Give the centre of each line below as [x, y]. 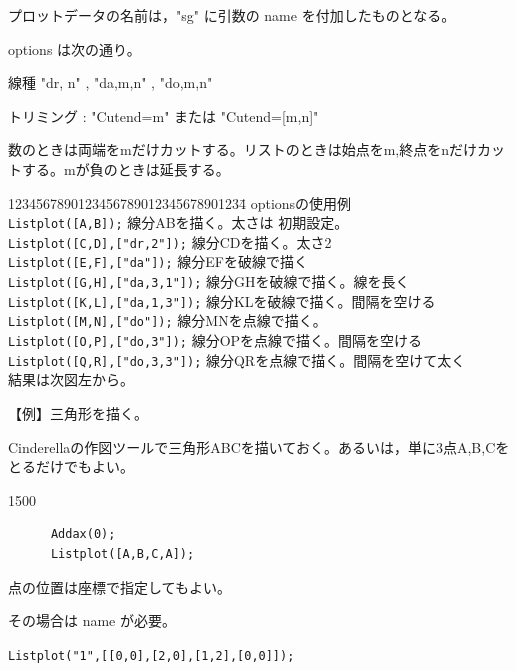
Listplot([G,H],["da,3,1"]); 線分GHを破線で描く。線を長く [209, 281]
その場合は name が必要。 [92, 620]
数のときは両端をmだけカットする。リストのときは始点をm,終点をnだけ [242, 149]
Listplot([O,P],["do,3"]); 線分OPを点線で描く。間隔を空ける [215, 340]
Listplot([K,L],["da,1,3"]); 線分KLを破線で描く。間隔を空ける [222, 300]
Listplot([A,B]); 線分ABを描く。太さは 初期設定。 [178, 222]
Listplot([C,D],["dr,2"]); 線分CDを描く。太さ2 [170, 241]
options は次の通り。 [74, 48]
